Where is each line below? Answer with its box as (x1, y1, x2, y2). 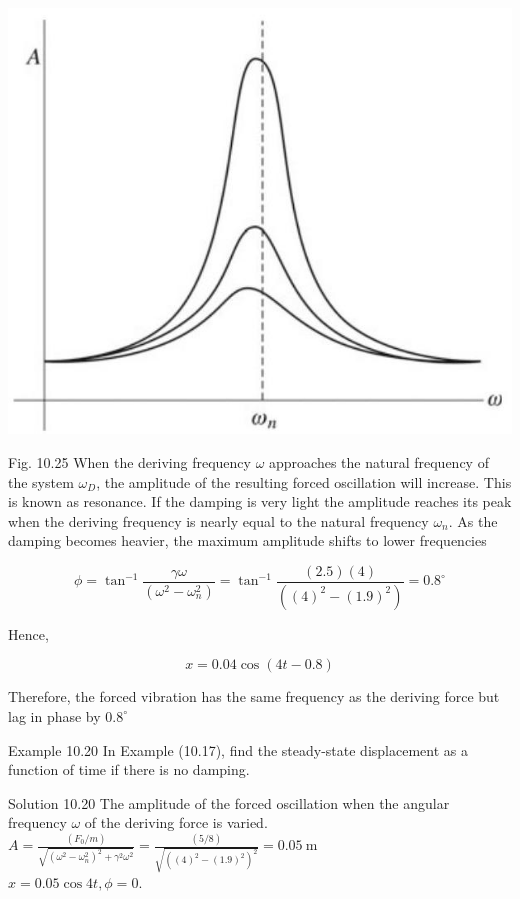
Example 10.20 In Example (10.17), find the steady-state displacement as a (8, 739, 468, 760)
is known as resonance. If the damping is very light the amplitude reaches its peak (8, 491, 512, 512)
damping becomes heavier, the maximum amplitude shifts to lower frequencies (8, 530, 487, 551)
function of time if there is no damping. (8, 759, 250, 780)
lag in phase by (8, 705, 101, 726)
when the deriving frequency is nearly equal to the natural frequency (8, 510, 429, 531)
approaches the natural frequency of (269, 451, 489, 472)
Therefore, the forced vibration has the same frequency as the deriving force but (8, 686, 500, 707)
